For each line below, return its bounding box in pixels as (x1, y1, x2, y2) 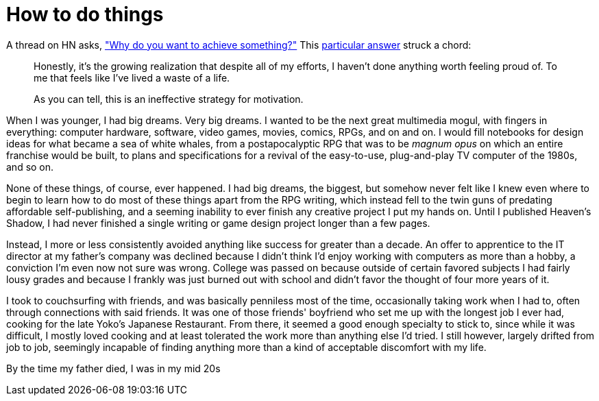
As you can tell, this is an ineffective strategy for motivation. (34, 93, 304, 105)
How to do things (6, 3, 164, 26)
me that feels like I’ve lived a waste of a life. (34, 71, 230, 84)
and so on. (6, 160, 54, 173)
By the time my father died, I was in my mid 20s (6, 362, 221, 374)
